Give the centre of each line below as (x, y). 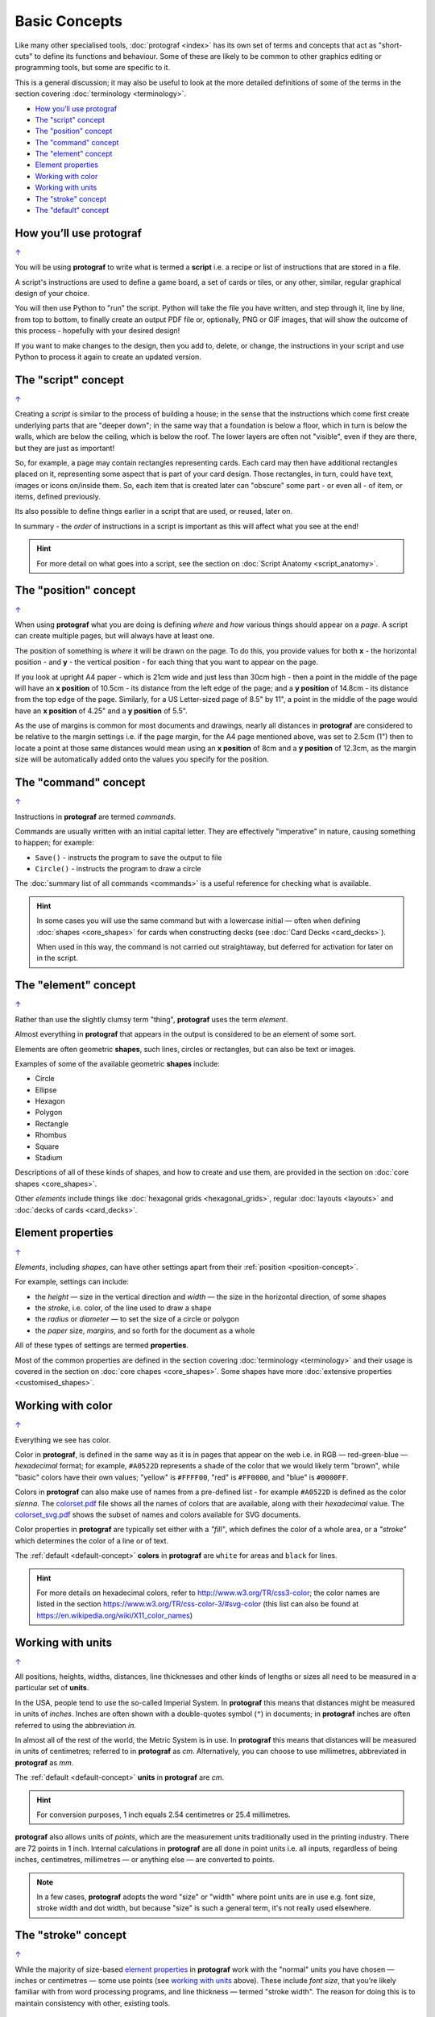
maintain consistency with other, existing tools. (93, 2003)
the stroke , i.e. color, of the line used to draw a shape (123, 1308)
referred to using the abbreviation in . (76, 1725)
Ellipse (46, 1090)
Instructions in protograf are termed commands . (95, 816)
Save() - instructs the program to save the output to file (128, 857)
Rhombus (51, 1135)
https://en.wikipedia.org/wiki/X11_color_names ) (115, 1615)
